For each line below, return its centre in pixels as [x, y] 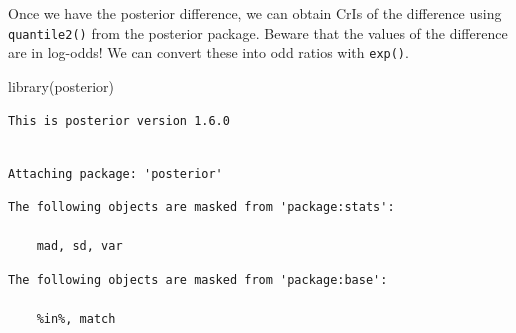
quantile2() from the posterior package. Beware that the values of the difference [258, 32]
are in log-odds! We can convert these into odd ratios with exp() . [208, 52]
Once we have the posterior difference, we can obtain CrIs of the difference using [255, 13]
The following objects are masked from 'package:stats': [201, 207]
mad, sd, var [79, 246]
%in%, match [76, 319]
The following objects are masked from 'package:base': [198, 280]
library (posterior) [61, 85]
